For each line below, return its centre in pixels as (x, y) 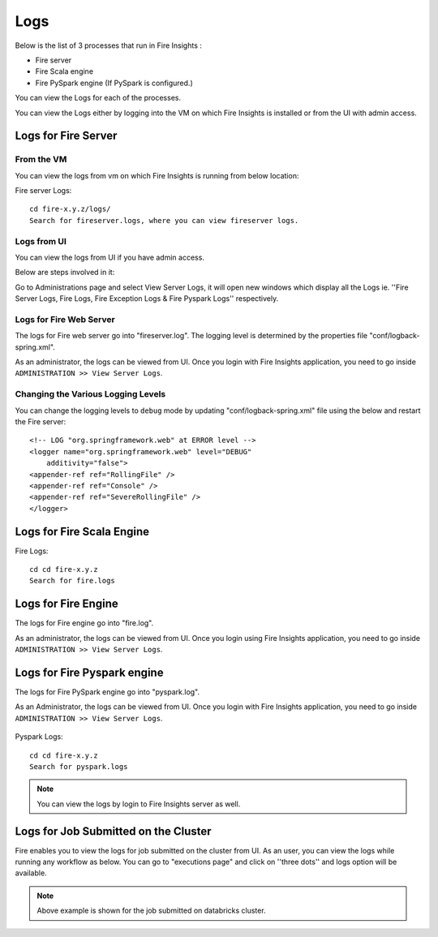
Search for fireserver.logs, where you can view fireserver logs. (164, 220)
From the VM (41, 160)
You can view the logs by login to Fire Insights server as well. (139, 804)
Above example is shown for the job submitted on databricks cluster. (152, 911)
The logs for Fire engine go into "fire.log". (84, 623)
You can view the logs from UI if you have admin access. (109, 257)
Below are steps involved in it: (65, 273)
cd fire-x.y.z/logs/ (70, 209)
